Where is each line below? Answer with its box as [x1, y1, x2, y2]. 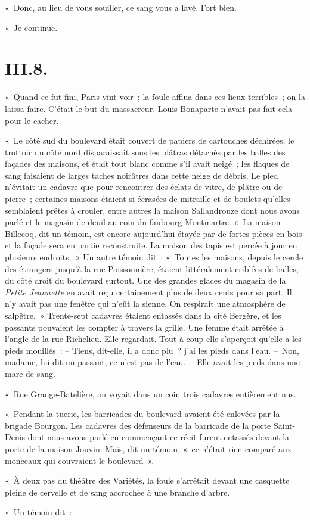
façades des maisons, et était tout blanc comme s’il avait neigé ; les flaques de [5, 157, 290, 170]
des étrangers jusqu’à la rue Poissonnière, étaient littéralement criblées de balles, [5, 262, 299, 275]
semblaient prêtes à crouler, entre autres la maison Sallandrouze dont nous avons [5, 204, 300, 216]
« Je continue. [5, 21, 58, 33]
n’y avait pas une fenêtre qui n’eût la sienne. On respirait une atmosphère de [5, 297, 286, 310]
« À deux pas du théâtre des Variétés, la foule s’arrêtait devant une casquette [5, 474, 290, 487]
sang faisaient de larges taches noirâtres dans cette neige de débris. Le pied [5, 169, 278, 181]
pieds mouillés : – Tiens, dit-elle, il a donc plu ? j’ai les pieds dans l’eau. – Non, [5, 344, 299, 356]
